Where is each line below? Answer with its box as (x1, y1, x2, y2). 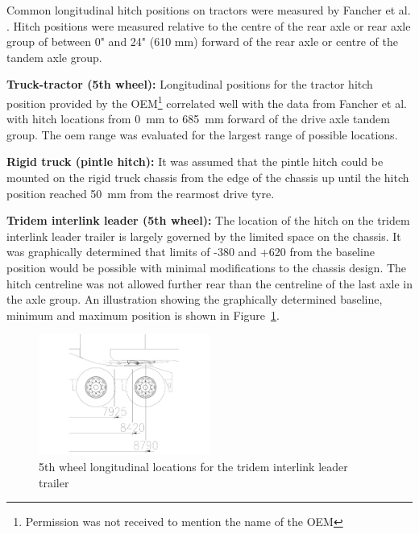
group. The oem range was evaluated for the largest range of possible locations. (6, 126, 398, 143)
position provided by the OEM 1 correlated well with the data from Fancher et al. (6, 92, 407, 111)
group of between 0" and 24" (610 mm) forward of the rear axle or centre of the (6, 33, 398, 50)
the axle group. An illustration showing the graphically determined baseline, (6, 291, 383, 308)
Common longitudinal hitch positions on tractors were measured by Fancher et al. (6, 2, 411, 18)
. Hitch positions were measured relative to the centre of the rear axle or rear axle (6, 17, 411, 34)
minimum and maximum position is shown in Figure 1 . (6, 306, 280, 323)
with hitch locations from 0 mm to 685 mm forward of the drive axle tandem (6, 110, 390, 127)
